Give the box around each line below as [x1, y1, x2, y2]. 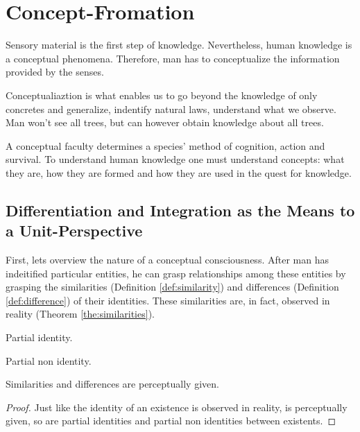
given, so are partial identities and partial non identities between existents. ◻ [6, 413, 336, 428]
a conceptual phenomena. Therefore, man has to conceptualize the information [6, 51, 340, 65]
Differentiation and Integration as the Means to [6, 199, 355, 221]
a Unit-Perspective [6, 220, 143, 241]
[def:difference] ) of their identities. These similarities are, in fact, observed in [6, 293, 330, 307]
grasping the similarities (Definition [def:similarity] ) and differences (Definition [6, 279, 339, 294]
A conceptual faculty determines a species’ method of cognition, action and [6, 138, 325, 153]
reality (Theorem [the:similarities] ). [6, 306, 155, 321]
